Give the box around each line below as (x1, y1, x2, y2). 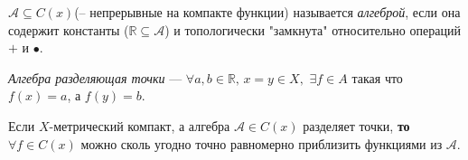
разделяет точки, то (303, 116, 410, 135)
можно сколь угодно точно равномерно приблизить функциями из (80, 134, 443, 153)
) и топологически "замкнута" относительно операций (164, 20, 461, 39)
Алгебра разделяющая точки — (8, 68, 183, 87)
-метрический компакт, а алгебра (49, 116, 230, 135)
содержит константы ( (8, 20, 129, 39)
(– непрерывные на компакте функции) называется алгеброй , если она (74, 3, 461, 21)
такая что (351, 68, 403, 87)
